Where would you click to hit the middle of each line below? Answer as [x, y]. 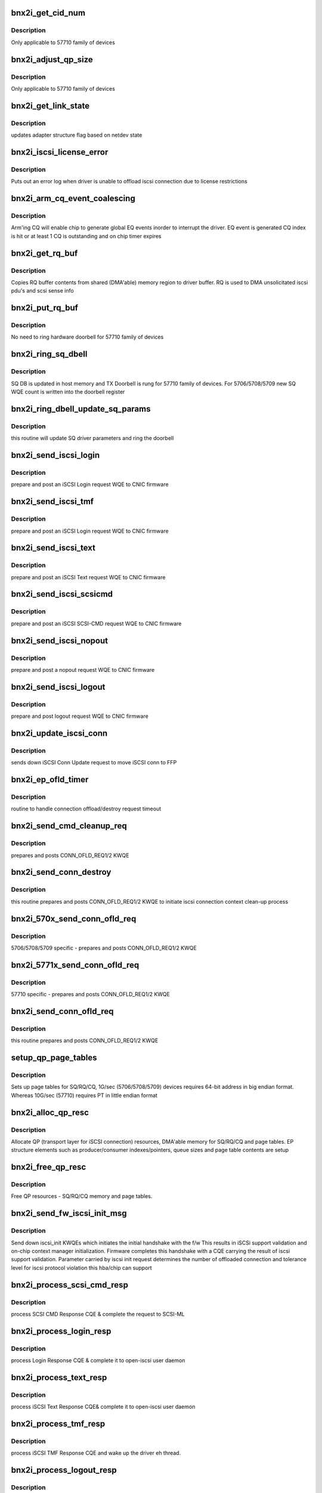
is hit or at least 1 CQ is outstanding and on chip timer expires [86, 236]
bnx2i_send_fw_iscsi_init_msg [69, 1213]
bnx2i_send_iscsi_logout [58, 687]
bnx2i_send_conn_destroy [61, 872]
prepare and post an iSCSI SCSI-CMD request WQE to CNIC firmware [96, 623]
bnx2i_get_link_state [50, 105]
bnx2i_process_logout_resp [64, 1470]
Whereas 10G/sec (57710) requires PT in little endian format [84, 1095]
